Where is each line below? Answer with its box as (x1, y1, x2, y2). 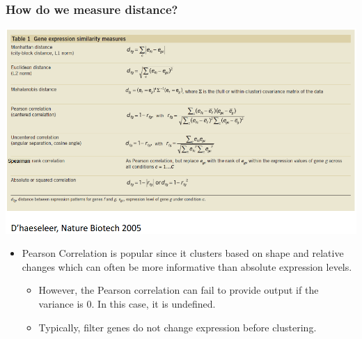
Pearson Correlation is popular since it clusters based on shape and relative (22, 246, 344, 260)
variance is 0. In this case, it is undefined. (38, 296, 216, 310)
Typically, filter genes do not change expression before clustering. (38, 320, 317, 334)
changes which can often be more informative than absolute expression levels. (22, 259, 352, 274)
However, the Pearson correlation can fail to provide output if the (38, 283, 319, 297)
